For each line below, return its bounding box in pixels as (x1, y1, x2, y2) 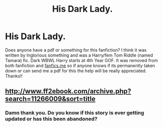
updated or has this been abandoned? (5, 116, 98, 123)
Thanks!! (5, 73, 23, 79)
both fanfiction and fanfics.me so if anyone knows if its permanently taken (5, 63, 156, 68)
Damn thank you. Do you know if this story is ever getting (5, 109, 144, 116)
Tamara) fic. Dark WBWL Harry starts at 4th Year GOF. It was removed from (5, 57, 158, 63)
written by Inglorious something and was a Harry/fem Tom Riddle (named (5, 52, 153, 58)
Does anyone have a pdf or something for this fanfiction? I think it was (5, 47, 147, 53)
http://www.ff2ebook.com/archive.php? (5, 87, 132, 96)
